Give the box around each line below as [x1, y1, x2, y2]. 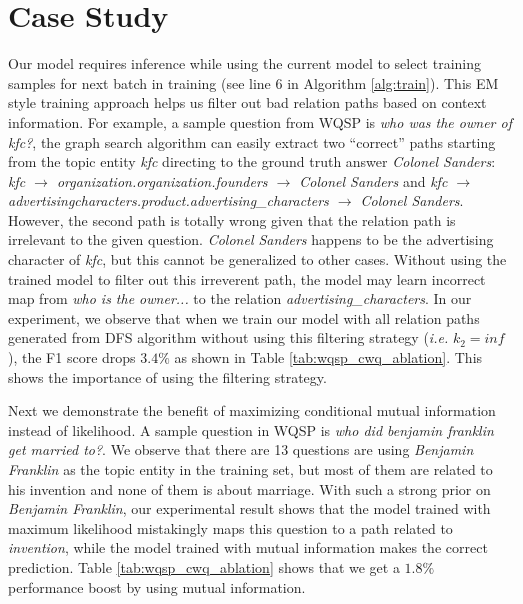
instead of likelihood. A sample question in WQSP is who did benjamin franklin [8, 419, 494, 440]
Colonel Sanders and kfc [299, 170, 448, 191]
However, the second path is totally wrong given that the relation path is [8, 209, 456, 230]
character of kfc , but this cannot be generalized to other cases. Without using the [8, 249, 507, 270]
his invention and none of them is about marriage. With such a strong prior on [8, 478, 491, 499]
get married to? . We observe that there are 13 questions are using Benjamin [8, 439, 474, 460]
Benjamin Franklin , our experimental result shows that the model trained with [8, 498, 491, 519]
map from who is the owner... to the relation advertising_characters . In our [8, 288, 472, 309]
